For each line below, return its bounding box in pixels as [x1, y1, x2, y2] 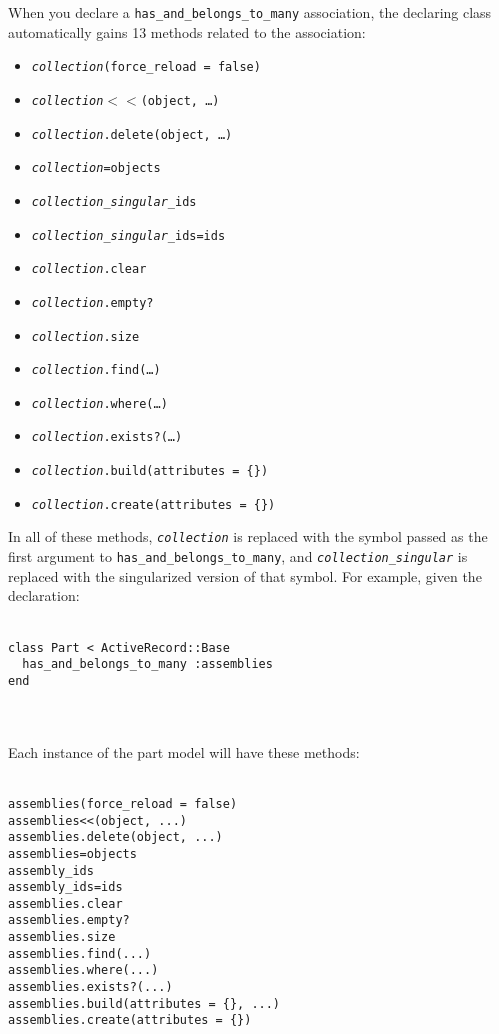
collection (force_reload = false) [31, 60, 261, 75]
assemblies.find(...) [8, 946, 152, 961]
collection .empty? [31, 295, 154, 310]
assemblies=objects [8, 846, 137, 861]
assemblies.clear [8, 896, 123, 911]
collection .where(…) [31, 396, 168, 411]
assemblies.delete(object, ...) [8, 830, 223, 845]
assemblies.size [8, 930, 116, 945]
